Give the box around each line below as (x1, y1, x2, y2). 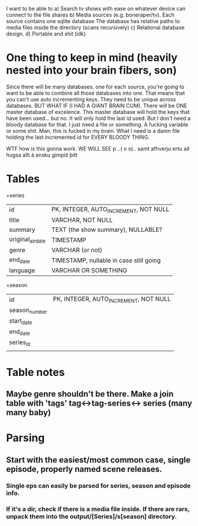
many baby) (6, 407, 51, 417)
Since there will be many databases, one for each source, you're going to (6, 83, 184, 90)
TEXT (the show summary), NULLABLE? (51, 225, 163, 234)
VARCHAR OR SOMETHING (51, 266, 128, 275)
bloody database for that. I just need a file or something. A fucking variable (6, 121, 189, 128)
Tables (6, 172, 40, 186)
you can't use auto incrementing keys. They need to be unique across (6, 95, 176, 103)
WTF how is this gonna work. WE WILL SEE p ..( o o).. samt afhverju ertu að (6, 145, 190, 152)
